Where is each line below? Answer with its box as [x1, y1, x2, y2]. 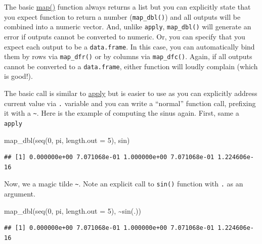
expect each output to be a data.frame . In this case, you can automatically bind [4, 41, 255, 52]
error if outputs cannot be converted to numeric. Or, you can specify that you [4, 31, 245, 41]
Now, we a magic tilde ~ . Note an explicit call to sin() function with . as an [4, 178, 243, 189]
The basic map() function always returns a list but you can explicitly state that [4, 2, 251, 12]
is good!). [4, 71, 33, 81]
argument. [4, 188, 35, 199]
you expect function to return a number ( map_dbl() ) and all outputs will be [4, 11, 241, 22]
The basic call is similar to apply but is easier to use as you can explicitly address [4, 88, 257, 99]
